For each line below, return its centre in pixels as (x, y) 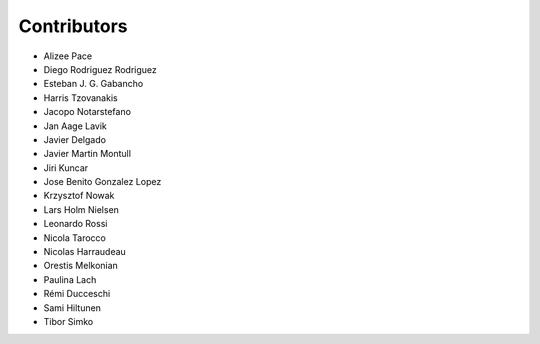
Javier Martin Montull (87, 154)
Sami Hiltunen (72, 307)
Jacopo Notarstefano (87, 112)
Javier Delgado (75, 139)
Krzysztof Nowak (79, 196)
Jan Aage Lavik (75, 126)
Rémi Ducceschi (77, 294)
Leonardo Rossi (75, 224)
